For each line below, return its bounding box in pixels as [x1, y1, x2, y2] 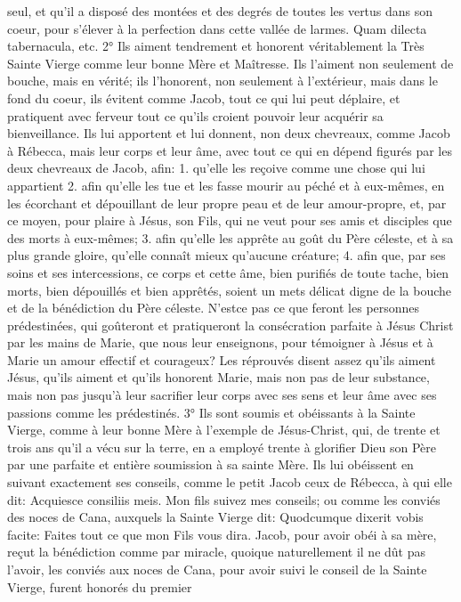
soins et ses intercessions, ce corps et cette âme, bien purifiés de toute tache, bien [7, 263, 449, 281]
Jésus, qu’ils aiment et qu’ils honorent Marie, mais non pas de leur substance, [7, 368, 430, 386]
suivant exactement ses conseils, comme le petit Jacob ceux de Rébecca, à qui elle [7, 473, 452, 492]
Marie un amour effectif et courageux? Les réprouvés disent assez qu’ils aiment [7, 350, 436, 369]
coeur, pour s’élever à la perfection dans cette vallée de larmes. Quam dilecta [7, 19, 427, 37]
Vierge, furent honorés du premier [7, 577, 192, 596]
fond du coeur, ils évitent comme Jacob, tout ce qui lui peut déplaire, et [7, 88, 400, 107]
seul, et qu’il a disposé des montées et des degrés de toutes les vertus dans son [7, 2, 433, 20]
